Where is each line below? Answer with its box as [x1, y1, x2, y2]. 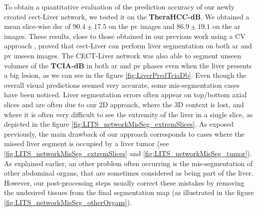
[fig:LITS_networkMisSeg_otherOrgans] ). [4, 197, 132, 207]
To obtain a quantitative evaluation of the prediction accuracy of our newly [4, 1, 235, 11]
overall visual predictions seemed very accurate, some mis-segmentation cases [4, 79, 240, 90]
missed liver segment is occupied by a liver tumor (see [4, 138, 169, 149]
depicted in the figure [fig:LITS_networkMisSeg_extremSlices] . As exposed [4, 119, 234, 129]
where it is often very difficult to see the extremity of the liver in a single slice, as [4, 109, 253, 119]
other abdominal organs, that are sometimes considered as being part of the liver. [4, 168, 254, 178]
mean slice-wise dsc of [4, 21, 71, 31]
